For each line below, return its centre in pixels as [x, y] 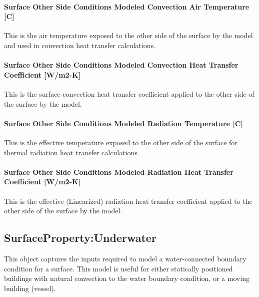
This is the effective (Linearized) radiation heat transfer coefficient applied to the [128, 201]
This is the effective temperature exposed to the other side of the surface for [121, 142]
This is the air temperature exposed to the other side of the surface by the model [128, 35]
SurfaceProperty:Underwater [80, 238]
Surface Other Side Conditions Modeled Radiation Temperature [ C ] [123, 123]
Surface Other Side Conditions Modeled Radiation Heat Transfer [119, 172]
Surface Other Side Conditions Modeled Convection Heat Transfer [121, 65]
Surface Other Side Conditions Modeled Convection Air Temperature [127, 6]
